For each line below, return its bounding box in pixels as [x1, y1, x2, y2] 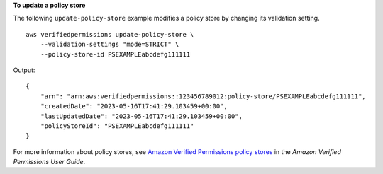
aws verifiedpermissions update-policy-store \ [26, 30, 194, 38]
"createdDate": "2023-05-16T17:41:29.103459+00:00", [40, 103, 228, 110]
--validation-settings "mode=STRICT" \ [40, 40, 179, 49]
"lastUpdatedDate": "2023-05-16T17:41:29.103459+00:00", [40, 112, 243, 120]
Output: [13, 66, 35, 74]
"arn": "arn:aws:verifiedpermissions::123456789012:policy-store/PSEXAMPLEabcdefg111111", [40, 92, 367, 100]
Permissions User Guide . [13, 158, 86, 166]
